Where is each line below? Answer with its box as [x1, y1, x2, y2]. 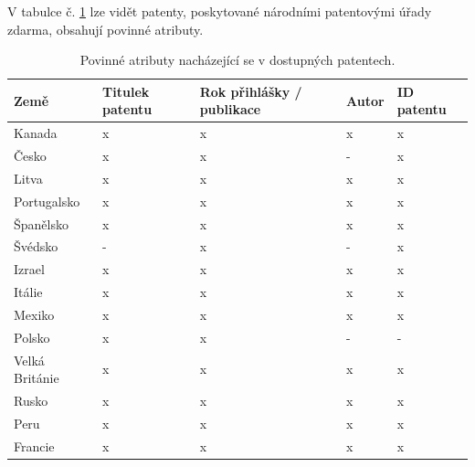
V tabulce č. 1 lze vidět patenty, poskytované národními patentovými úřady [7, 2, 432, 20]
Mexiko [14, 304, 55, 324]
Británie [14, 368, 59, 387]
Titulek [102, 81, 150, 101]
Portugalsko [14, 191, 80, 210]
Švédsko [14, 237, 58, 256]
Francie [14, 436, 55, 455]
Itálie [14, 282, 43, 302]
